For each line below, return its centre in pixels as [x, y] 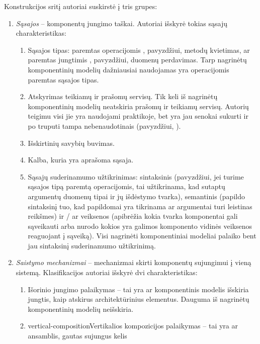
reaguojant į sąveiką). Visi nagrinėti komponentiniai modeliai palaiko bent [142, 236]
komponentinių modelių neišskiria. [81, 309]
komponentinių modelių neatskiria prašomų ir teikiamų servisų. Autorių [138, 106]
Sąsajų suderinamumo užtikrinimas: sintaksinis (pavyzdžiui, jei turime [136, 176]
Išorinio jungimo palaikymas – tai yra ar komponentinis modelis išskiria [138, 289]
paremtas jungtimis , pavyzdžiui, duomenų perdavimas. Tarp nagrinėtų [137, 60]
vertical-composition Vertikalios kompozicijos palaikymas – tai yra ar [133, 326]
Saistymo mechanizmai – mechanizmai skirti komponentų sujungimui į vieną [134, 262]
